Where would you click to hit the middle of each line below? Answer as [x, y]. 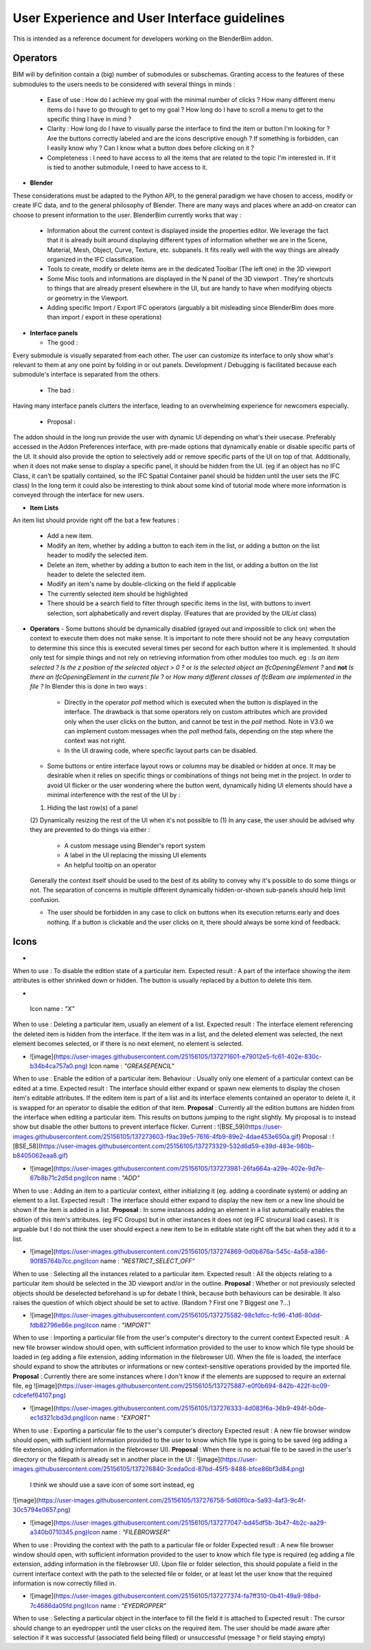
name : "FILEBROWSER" [136, 1532]
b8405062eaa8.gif [40, 1156]
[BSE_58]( [27, 1146]
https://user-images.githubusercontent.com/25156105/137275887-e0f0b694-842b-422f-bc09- [195, 1386]
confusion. [45, 899]
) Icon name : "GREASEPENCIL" [130, 1066]
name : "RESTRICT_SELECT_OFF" [147, 1261]
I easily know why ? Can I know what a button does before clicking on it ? [150, 148]
